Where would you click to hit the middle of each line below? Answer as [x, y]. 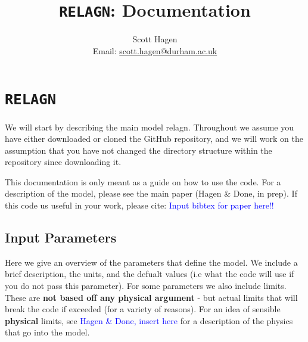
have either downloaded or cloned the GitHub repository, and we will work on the [154, 139]
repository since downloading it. [63, 162]
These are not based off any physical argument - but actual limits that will [151, 297]
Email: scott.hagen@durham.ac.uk [155, 50]
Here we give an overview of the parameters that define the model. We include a [151, 262]
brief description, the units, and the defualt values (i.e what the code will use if [150, 274]
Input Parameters [61, 237]
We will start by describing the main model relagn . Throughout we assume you [150, 127]
